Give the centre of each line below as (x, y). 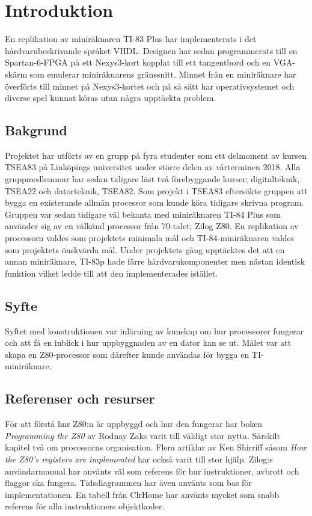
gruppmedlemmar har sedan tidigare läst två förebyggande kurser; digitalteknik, (152, 179)
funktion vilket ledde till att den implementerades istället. (112, 273)
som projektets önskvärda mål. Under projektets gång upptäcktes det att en (145, 249)
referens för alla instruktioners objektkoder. (85, 506)
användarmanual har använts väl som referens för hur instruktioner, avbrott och (152, 471)
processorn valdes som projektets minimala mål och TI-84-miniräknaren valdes (150, 238)
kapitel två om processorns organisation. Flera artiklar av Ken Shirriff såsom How (156, 447)
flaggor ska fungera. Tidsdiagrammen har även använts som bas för (128, 483)
